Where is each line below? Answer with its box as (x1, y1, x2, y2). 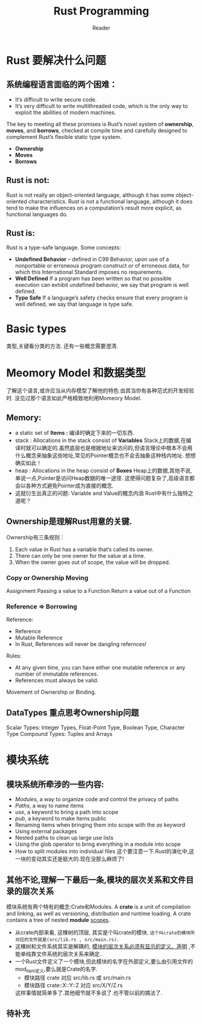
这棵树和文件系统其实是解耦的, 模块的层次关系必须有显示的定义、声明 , (14, 943, 191, 950)
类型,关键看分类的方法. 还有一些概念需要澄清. (6, 342, 119, 350)
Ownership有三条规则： (6, 533, 65, 541)
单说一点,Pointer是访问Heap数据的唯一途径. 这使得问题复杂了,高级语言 (14, 475, 190, 482)
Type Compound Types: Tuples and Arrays (6, 731, 113, 738)
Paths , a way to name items (14, 802, 84, 810)
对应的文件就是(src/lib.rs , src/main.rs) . (14, 936, 119, 943)
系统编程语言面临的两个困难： (6, 80, 118, 90)
